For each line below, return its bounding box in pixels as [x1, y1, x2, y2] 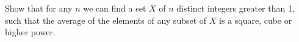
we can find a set [83, 2, 146, 14]
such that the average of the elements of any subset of [5, 13, 207, 26]
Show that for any [5, 2, 73, 14]
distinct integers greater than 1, [176, 2, 295, 14]
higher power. [5, 26, 56, 38]
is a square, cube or [219, 13, 292, 26]
